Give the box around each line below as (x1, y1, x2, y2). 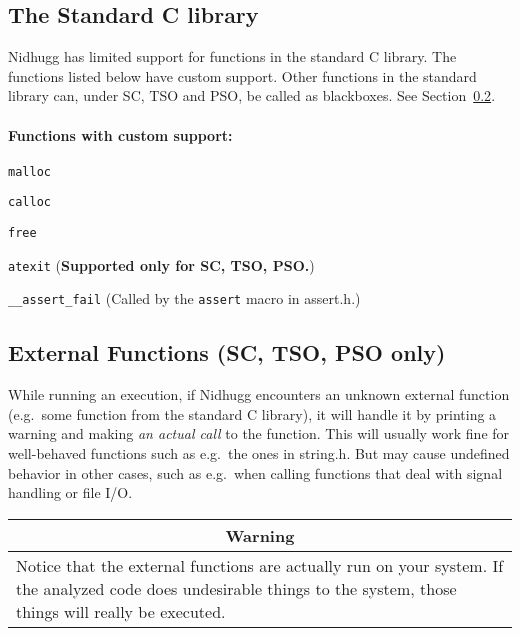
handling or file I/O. (8, 482, 133, 503)
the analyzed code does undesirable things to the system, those (16, 576, 457, 600)
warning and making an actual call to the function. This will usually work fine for (8, 423, 510, 444)
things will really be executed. (16, 599, 226, 623)
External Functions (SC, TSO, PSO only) (8, 337, 446, 368)
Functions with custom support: (8, 124, 233, 145)
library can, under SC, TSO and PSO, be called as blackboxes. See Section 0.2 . (8, 85, 496, 106)
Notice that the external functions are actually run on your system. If (16, 553, 504, 577)
